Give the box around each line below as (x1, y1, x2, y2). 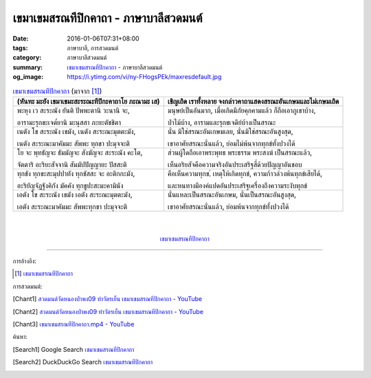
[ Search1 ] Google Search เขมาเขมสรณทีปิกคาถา (12, 345, 135, 353)
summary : (12, 63, 43, 71)
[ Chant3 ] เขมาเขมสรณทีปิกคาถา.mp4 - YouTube (12, 320, 135, 328)
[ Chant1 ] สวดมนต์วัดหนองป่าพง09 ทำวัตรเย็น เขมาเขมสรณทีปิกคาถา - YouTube (12, 295, 203, 303)
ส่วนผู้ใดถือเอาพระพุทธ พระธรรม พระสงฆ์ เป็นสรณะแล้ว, (167, 148, 313, 157)
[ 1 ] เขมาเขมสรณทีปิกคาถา (14, 269, 74, 278)
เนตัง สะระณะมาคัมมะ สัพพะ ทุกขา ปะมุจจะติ (16, 138, 130, 148)
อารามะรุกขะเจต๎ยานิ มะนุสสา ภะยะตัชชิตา (16, 118, 122, 127)
